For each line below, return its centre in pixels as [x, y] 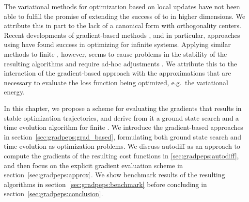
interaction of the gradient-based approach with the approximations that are [117, 73]
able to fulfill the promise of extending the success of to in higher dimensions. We [125, 16]
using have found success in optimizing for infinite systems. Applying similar [117, 44]
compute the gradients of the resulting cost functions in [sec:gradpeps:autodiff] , [121, 155]
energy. [14, 92]
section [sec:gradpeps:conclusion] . [54, 194]
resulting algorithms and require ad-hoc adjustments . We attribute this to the [121, 63]
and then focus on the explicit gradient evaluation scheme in [93, 165]
